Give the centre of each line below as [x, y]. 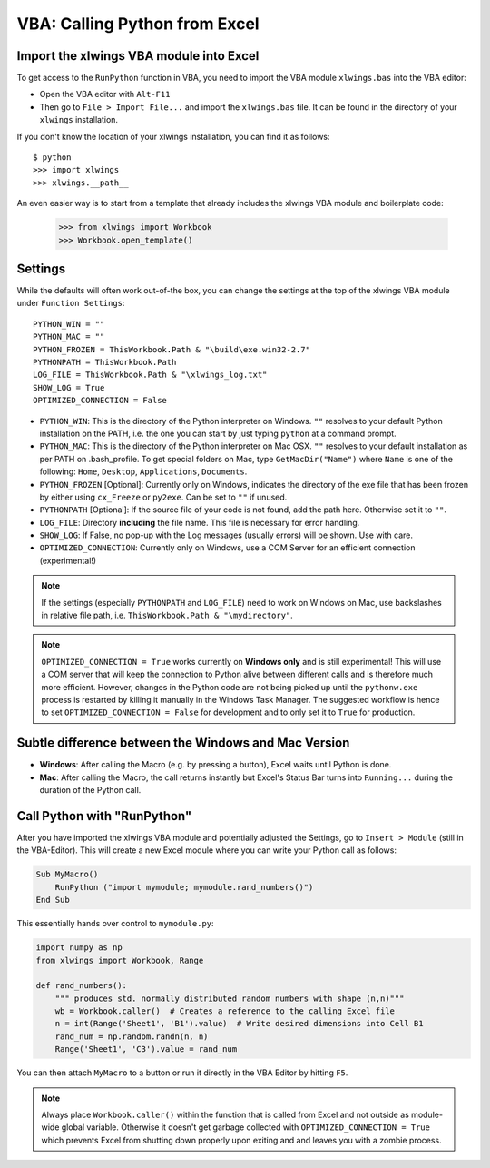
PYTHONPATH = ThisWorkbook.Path [105, 362]
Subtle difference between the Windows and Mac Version [183, 743]
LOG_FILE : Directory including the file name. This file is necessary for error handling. [200, 522]
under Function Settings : [71, 303]
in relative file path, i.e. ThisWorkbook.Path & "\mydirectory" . [167, 615]
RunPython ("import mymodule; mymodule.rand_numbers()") [184, 887]
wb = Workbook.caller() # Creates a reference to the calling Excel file [225, 1011]
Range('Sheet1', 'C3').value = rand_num [146, 1049]
